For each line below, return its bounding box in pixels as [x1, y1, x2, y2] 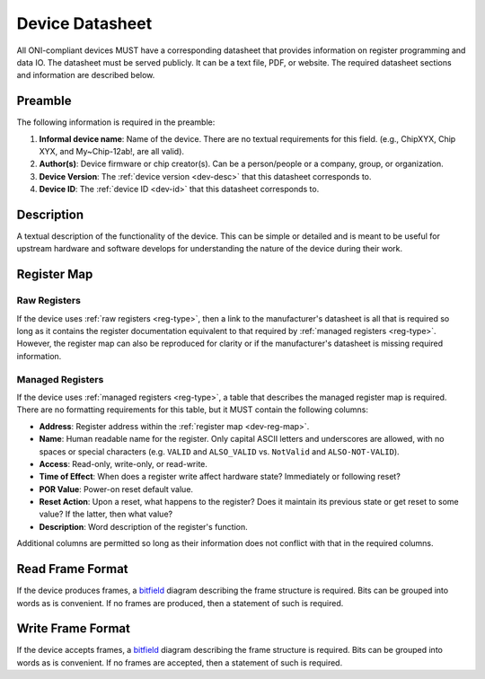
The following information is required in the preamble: [16, 117, 216, 128]
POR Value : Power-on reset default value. [39, 483, 193, 494]
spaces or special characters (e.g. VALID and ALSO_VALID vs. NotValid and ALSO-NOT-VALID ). [39, 445, 400, 457]
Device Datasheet [16, 13, 153, 33]
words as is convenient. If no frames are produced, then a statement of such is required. [16, 597, 344, 608]
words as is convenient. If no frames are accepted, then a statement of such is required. [16, 657, 343, 668]
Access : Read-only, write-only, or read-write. [39, 458, 208, 469]
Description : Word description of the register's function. [39, 521, 249, 532]
